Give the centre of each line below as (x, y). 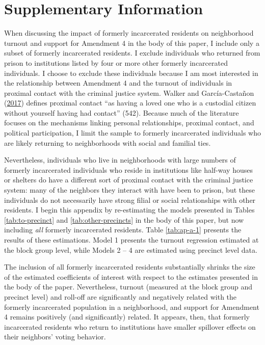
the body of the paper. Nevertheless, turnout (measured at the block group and (128, 287)
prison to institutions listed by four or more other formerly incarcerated (116, 62)
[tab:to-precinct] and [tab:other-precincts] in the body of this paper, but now (124, 219)
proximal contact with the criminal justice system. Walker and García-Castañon (129, 92)
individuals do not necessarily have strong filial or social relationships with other (130, 200)
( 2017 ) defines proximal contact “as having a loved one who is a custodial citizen (130, 103)
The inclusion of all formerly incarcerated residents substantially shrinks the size (130, 267)
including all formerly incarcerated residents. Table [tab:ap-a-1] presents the (123, 230)
